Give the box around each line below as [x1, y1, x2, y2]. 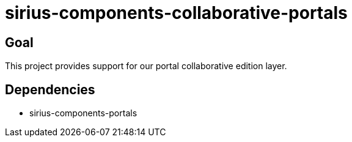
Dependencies [5, 81, 95, 97]
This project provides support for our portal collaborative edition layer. [5, 61, 287, 72]
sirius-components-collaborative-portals [5, 2, 348, 23]
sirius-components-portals [29, 108, 137, 119]
